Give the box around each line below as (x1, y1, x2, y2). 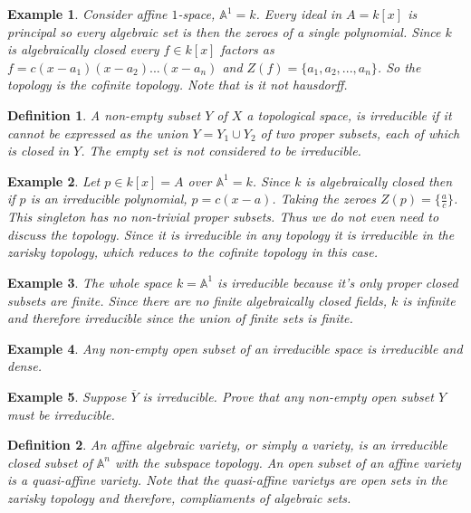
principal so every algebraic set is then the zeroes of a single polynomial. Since (7, 22, 441, 41)
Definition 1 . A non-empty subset (7, 105, 201, 124)
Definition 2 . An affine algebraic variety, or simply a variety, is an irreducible (7, 435, 447, 454)
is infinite (402, 290, 456, 309)
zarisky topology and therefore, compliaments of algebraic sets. (7, 488, 351, 507)
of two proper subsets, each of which (260, 123, 460, 142)
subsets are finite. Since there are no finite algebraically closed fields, (7, 290, 388, 309)
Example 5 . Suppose (7, 386, 127, 405)
